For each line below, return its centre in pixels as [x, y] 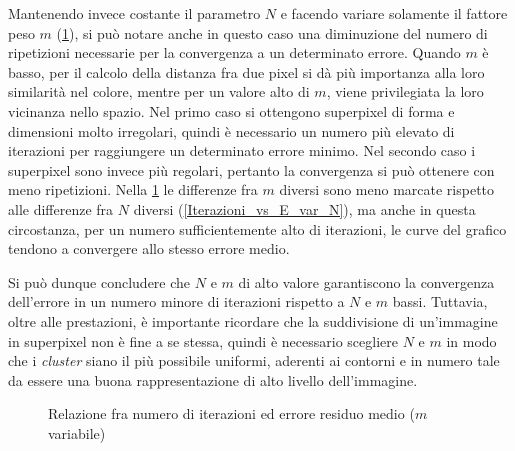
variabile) [77, 432]
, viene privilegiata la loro [405, 91]
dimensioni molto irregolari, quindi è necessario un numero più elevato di [231, 130]
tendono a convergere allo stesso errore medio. [149, 248]
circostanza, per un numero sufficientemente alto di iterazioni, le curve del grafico [257, 228]
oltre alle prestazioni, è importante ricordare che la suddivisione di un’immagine [253, 320]
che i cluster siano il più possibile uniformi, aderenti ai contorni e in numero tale [254, 360]
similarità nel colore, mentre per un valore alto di [159, 91]
